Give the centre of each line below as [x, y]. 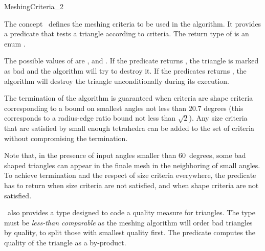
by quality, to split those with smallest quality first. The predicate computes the [130, 232]
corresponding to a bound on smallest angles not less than [95, 108]
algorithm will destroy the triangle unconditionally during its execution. [117, 81]
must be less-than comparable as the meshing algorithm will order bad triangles [128, 222]
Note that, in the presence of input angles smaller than [90, 155]
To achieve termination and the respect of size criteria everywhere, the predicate [130, 175]
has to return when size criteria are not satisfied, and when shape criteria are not [131, 185]
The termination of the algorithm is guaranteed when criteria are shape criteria [129, 98]
